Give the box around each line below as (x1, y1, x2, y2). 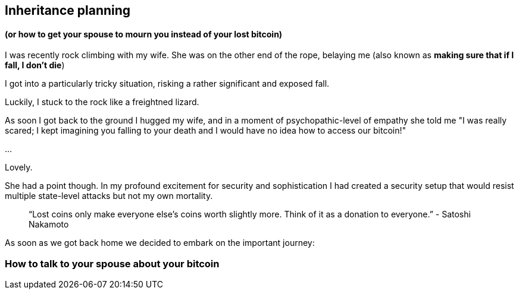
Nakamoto (29, 219, 69, 230)
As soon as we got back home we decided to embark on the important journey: (5, 238, 315, 248)
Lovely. (5, 162, 33, 173)
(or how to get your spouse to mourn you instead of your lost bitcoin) (5, 29, 283, 39)
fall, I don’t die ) (5, 60, 65, 71)
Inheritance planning (5, 3, 131, 18)
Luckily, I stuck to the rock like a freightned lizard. (5, 97, 199, 108)
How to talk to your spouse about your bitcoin (5, 257, 220, 270)
